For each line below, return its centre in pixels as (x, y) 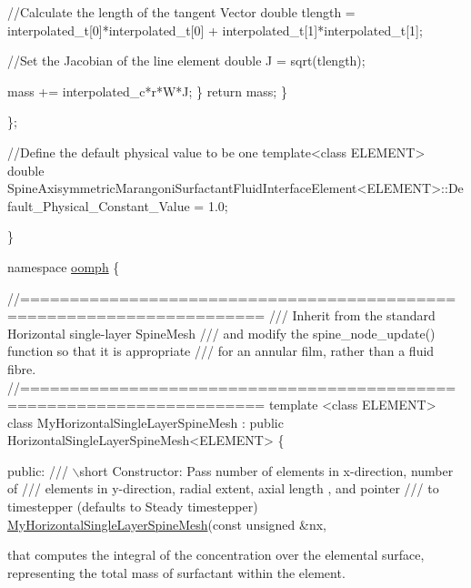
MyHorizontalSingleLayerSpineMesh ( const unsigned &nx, (167, 524)
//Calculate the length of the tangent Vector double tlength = (181, 12)
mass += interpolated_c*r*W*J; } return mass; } (147, 91)
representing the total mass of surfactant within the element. (176, 572)
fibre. (22, 368)
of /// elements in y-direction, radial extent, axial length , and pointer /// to (223, 488)
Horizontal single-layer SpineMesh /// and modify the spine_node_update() (221, 333)
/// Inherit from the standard (352, 315)
